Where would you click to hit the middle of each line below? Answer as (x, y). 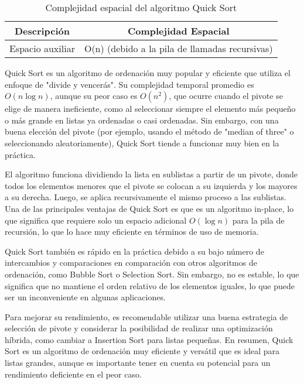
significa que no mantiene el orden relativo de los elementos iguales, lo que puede (150, 285)
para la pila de (258, 220)
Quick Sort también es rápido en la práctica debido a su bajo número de (134, 251)
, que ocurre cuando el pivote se (226, 96)
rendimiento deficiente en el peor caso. (73, 374)
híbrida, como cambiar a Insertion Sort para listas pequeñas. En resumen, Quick (149, 339)
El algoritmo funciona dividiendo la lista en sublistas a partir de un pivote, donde (151, 174)
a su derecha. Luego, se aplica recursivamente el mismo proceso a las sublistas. (146, 197)
